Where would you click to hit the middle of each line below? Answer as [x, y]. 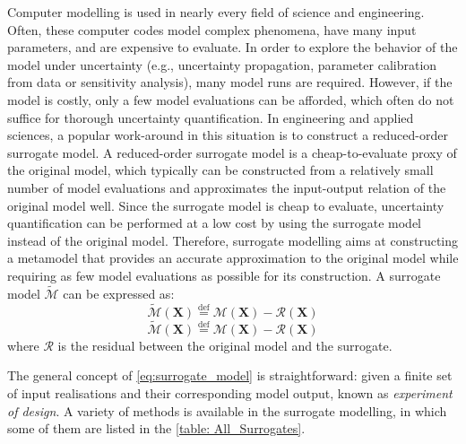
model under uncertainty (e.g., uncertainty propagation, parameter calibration [222, 64]
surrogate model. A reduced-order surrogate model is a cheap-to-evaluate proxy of [232, 152]
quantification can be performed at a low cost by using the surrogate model [214, 223]
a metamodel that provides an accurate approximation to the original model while [233, 258]
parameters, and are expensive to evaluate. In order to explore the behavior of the [233, 47]
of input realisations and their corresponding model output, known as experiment [230, 392]
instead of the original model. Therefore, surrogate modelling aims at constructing [233, 240]
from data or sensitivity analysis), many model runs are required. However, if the [230, 82]
